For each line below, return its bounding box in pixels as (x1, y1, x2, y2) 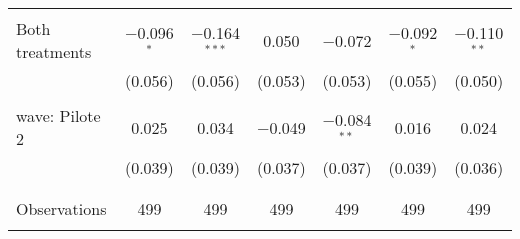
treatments (16, 40, 92, 63)
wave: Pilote (16, 104, 101, 127)
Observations (16, 197, 107, 220)
